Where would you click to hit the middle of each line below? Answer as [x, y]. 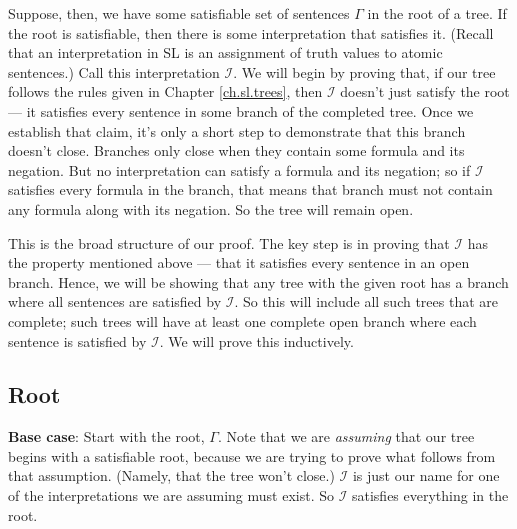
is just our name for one [426, 475]
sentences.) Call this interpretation [114, 71]
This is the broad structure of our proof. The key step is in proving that [229, 242]
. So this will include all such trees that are [366, 301]
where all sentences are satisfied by [115, 301]
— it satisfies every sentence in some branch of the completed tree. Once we [241, 110]
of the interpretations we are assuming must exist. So [171, 495]
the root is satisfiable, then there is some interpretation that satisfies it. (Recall [251, 32]
